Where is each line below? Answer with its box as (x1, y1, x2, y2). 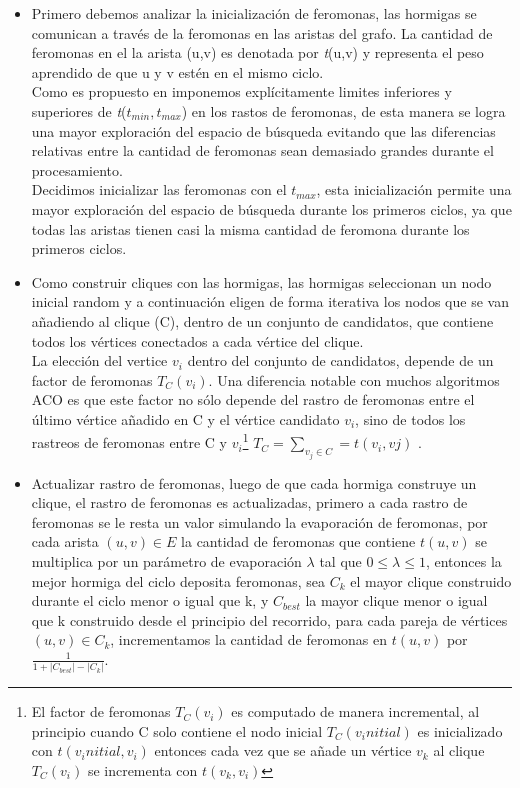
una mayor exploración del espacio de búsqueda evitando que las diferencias (31, 120, 496, 141)
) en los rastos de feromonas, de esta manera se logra (181, 100, 506, 121)
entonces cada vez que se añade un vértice (154, 740, 412, 761)
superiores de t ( (31, 100, 127, 121)
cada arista (31, 531, 99, 552)
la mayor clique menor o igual (305, 590, 488, 611)
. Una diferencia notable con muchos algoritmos (208, 369, 500, 390)
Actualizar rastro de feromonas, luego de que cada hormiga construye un (31, 472, 477, 493)
